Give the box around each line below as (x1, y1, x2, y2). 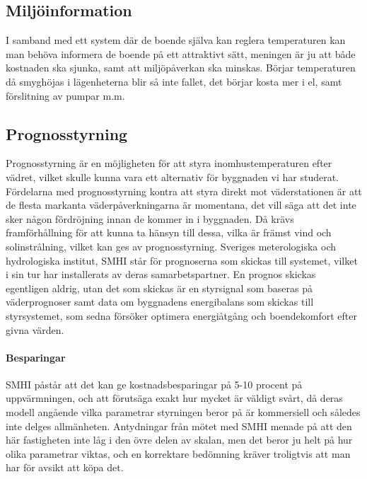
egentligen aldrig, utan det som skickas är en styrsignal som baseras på (6, 280, 313, 295)
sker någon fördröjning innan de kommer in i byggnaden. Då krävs (6, 211, 294, 226)
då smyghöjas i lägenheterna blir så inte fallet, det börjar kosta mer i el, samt (6, 74, 342, 88)
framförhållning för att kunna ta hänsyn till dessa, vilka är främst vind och (6, 225, 332, 240)
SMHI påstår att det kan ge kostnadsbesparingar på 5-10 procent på (6, 376, 303, 391)
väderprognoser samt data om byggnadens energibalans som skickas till (6, 294, 314, 309)
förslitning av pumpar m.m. (6, 88, 125, 103)
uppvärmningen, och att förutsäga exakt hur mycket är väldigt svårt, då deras (6, 391, 343, 405)
